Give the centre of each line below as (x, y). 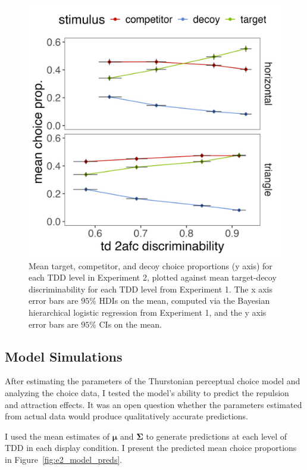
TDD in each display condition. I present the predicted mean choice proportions (151, 448)
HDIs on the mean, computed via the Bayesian (184, 301)
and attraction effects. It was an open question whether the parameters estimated (153, 404)
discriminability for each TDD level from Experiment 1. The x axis (151, 289)
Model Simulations (64, 356)
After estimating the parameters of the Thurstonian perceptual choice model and (153, 381)
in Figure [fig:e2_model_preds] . (64, 459)
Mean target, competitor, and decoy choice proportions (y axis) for (151, 265)
